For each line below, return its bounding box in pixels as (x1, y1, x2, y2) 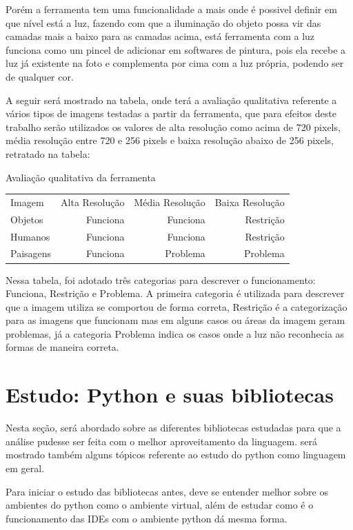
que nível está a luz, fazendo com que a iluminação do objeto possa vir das (6, 15, 321, 30)
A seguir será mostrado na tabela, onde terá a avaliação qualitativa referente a (6, 92, 337, 107)
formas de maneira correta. (6, 340, 119, 354)
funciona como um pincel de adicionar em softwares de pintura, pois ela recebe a (6, 42, 346, 57)
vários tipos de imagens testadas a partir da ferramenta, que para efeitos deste (6, 106, 336, 121)
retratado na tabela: (6, 146, 90, 161)
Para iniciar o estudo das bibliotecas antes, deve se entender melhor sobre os (6, 484, 328, 498)
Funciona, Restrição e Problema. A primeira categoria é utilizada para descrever (6, 286, 345, 300)
